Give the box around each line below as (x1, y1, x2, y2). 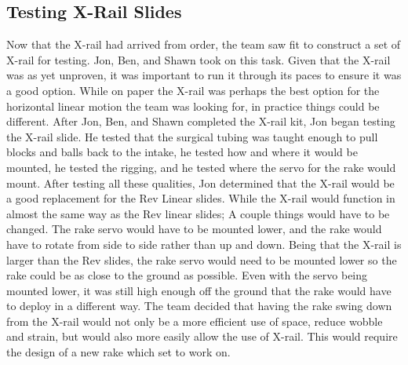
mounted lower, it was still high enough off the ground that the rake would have (6, 282, 392, 298)
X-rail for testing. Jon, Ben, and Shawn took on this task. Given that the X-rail (6, 51, 391, 68)
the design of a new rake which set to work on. (6, 344, 231, 360)
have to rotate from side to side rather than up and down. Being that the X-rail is (6, 235, 402, 252)
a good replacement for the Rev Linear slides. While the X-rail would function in (6, 190, 395, 206)
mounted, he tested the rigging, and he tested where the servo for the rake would (6, 159, 396, 175)
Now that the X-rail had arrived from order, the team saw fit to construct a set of (6, 36, 401, 53)
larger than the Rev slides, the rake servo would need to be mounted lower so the (6, 251, 397, 268)
